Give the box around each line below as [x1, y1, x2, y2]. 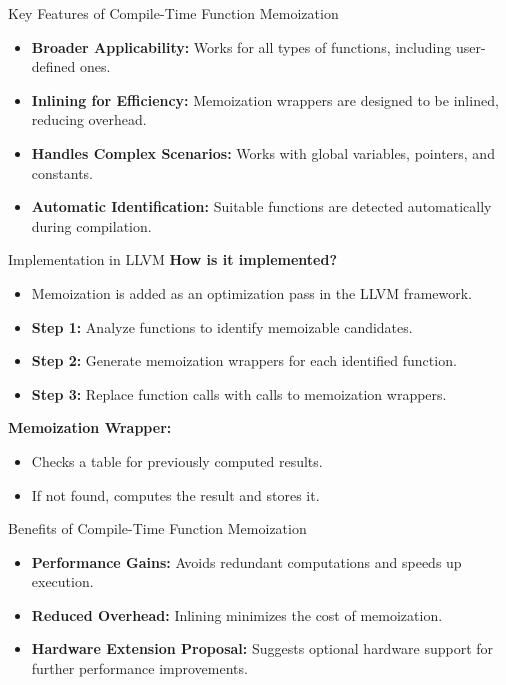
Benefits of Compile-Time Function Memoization [8, 518, 307, 539]
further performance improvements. [31, 658, 248, 679]
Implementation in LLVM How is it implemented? [8, 249, 338, 270]
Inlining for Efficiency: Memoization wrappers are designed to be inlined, [31, 89, 499, 110]
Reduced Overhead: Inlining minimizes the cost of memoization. [31, 604, 443, 625]
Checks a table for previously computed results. [31, 450, 323, 471]
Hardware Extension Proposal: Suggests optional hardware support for [31, 638, 494, 659]
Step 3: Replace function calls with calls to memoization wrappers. [31, 383, 447, 404]
